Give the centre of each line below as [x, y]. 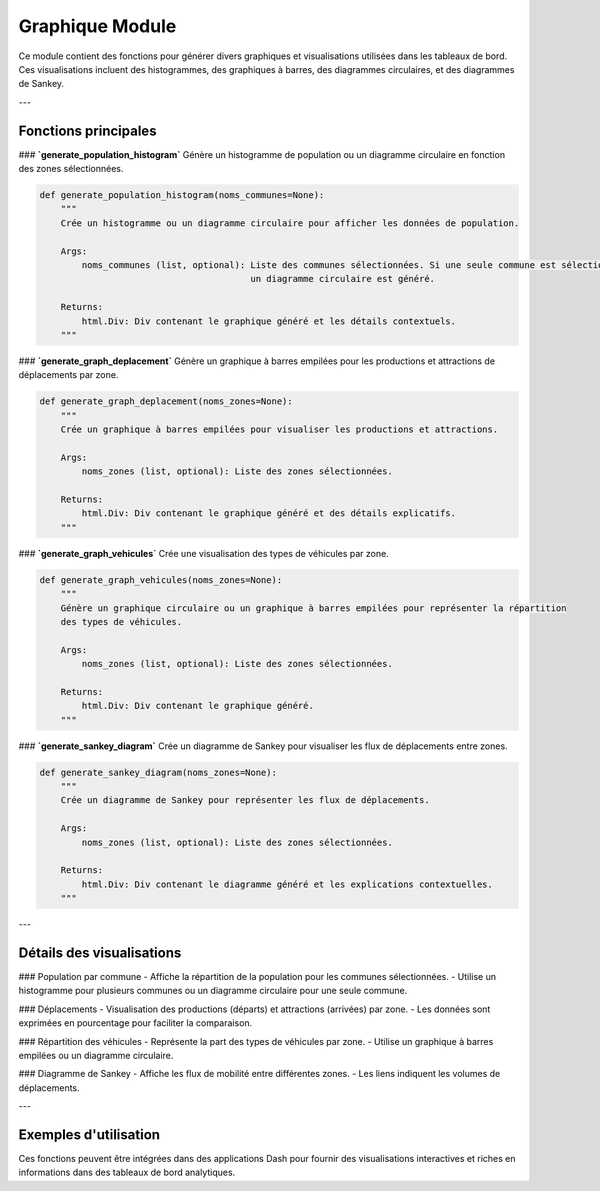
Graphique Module [97, 26]
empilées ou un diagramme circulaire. [96, 1055]
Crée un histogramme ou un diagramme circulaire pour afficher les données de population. [290, 223]
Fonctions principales [87, 130]
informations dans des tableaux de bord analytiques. [127, 1172]
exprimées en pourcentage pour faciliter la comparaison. [135, 1023]
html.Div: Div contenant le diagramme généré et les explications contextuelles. [287, 884]
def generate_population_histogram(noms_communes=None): [182, 195]
